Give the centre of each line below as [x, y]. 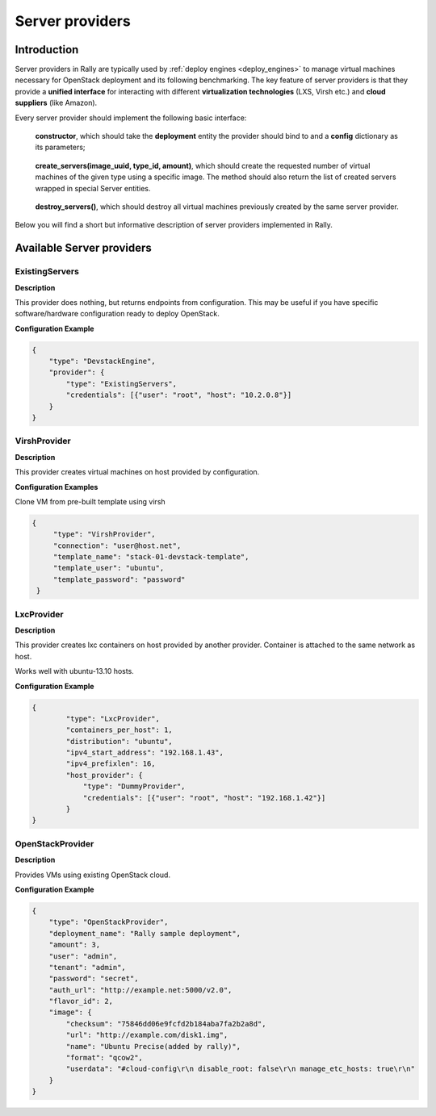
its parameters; [60, 147]
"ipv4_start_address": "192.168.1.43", [145, 753]
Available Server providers [84, 248]
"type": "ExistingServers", [122, 384]
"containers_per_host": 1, [119, 730]
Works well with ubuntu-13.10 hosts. [75, 671]
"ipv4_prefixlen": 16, [111, 764]
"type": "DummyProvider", [134, 786]
